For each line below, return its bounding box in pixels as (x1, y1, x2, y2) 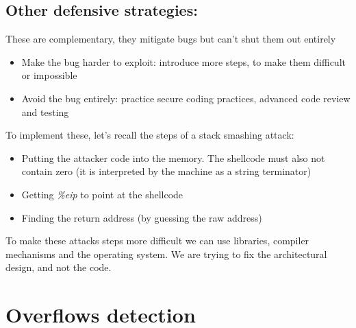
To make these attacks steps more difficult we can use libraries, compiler (5, 233, 309, 248)
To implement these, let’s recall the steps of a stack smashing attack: (5, 128, 294, 142)
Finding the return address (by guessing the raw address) (21, 210, 262, 224)
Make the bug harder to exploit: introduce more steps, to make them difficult (21, 54, 346, 69)
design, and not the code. (5, 260, 112, 274)
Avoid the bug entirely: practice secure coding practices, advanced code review (21, 91, 351, 105)
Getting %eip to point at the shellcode (21, 187, 183, 201)
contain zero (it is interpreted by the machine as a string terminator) (21, 164, 311, 178)
